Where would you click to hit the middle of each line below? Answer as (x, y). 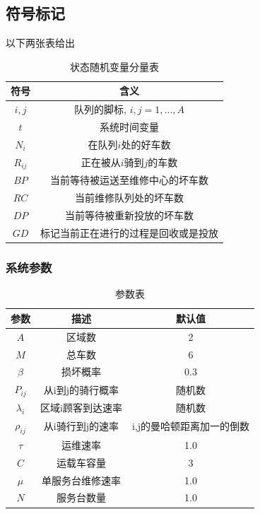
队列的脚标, (101, 109)
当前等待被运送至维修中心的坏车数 (129, 180)
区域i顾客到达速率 (81, 407)
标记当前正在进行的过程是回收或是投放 (129, 233)
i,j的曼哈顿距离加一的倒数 (190, 426)
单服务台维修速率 (81, 480)
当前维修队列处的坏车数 (129, 198)
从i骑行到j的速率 (81, 426)
